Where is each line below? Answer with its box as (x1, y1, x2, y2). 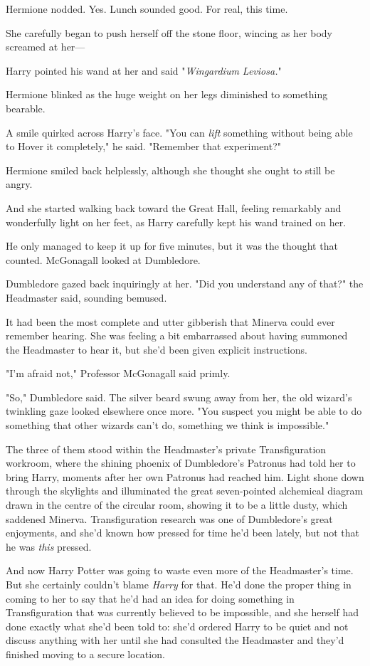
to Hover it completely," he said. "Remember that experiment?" (6, 139, 282, 154)
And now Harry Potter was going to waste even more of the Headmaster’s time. (6, 563, 354, 578)
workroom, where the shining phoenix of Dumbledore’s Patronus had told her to (6, 455, 356, 470)
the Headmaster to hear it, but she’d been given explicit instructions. (6, 342, 307, 356)
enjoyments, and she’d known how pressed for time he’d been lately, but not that (6, 525, 360, 540)
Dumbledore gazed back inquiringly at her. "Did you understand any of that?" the (6, 276, 364, 291)
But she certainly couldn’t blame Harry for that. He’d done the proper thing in (6, 577, 351, 591)
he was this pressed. (6, 539, 92, 554)
